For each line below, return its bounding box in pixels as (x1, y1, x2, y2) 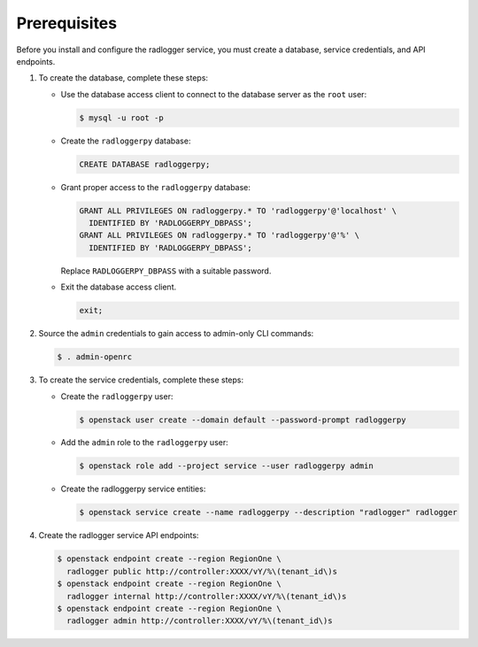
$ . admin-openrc (57, 352, 133, 362)
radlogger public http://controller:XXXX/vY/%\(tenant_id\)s (66, 566, 338, 576)
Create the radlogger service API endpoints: (38, 530, 199, 541)
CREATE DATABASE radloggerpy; (79, 159, 211, 169)
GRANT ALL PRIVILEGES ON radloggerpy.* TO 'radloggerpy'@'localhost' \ (79, 205, 397, 216)
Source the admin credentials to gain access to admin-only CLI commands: (38, 328, 314, 339)
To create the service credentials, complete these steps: (38, 374, 243, 385)
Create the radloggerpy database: (60, 135, 191, 146)
